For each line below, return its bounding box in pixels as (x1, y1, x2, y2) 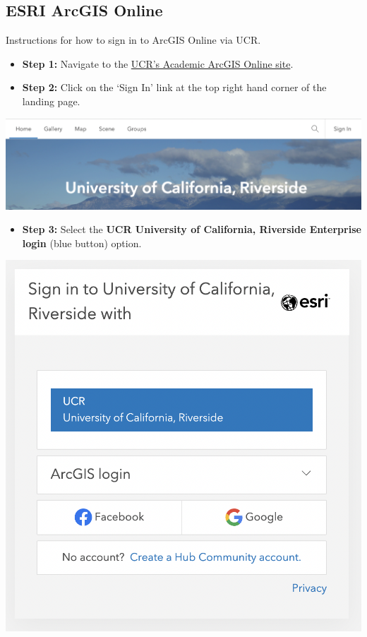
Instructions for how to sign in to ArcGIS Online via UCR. (6, 32, 261, 47)
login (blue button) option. (22, 235, 142, 250)
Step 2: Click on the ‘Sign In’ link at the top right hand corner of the (22, 80, 327, 95)
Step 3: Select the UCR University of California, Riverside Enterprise (22, 222, 361, 237)
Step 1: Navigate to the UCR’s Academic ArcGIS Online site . (22, 56, 294, 71)
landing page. (22, 93, 80, 108)
